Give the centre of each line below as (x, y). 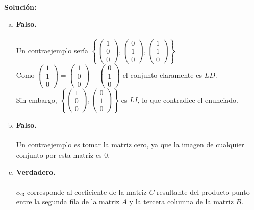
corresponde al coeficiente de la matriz (87, 191)
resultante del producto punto (203, 191)
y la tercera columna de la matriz (181, 202)
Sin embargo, (36, 99)
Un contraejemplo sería (52, 50)
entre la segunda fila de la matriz (68, 202)
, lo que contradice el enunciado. (188, 99)
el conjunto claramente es (162, 75)
